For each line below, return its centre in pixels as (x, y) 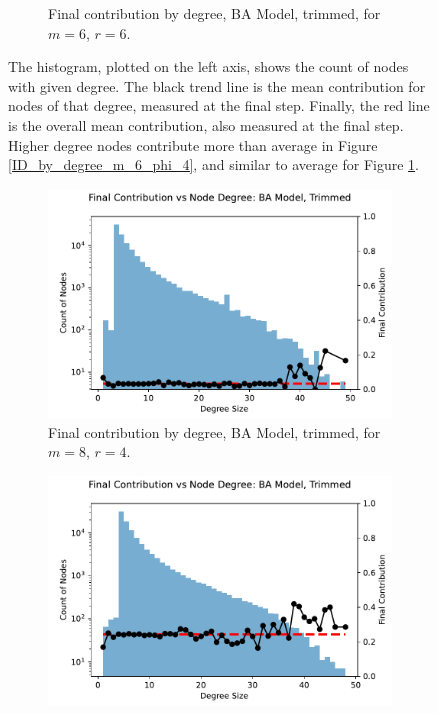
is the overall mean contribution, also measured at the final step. (206, 124)
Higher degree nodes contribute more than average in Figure (193, 144)
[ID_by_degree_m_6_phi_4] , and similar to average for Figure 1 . (213, 164)
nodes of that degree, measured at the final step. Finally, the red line (219, 105)
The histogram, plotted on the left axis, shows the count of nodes (208, 66)
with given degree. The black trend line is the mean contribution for (217, 85)
